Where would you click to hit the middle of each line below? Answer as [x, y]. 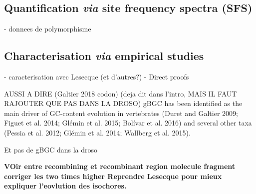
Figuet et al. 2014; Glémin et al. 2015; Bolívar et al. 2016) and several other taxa [128, 123]
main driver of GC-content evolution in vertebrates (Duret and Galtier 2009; [121, 113]
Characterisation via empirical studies [104, 56]
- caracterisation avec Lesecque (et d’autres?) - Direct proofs [97, 76]
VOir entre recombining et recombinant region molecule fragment [120, 166]
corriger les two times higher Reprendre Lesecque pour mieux [113, 176]
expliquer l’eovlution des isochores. [65, 186]
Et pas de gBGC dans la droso [51, 149]
